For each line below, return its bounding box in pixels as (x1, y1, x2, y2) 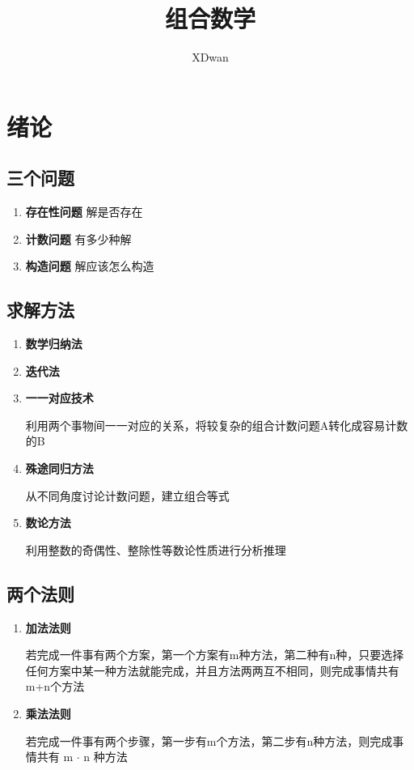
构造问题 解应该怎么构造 (25, 257, 154, 274)
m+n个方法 (25, 678, 85, 695)
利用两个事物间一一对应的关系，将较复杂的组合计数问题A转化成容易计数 (25, 416, 408, 433)
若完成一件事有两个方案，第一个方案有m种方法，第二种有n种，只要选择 (25, 646, 404, 663)
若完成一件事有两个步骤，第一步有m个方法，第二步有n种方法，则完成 (25, 732, 393, 749)
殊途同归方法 (25, 460, 94, 477)
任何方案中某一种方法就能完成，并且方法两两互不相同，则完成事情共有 (25, 662, 399, 679)
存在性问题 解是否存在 (25, 203, 143, 220)
